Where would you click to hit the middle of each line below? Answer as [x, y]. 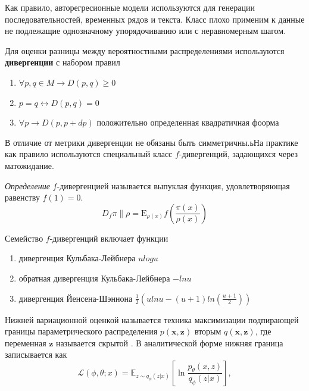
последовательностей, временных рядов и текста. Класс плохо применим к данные [155, 19]
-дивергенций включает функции [109, 238]
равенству [22, 197]
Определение [27, 185]
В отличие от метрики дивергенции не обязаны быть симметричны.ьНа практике [152, 142]
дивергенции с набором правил [63, 62]
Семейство [24, 238]
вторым [208, 331]
